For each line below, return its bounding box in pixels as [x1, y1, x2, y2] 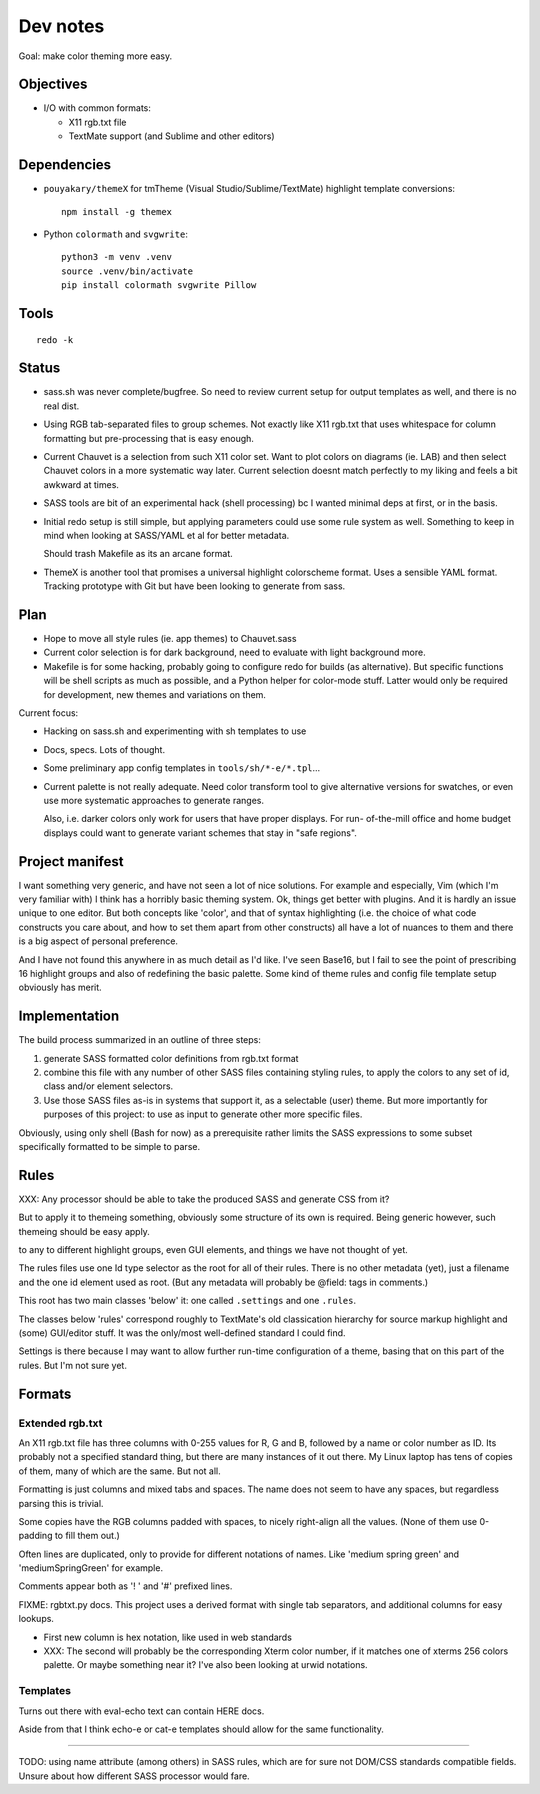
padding [18, 1530, 53, 1542]
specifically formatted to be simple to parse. [18, 1140, 200, 1152]
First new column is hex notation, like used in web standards [43, 1631, 292, 1643]
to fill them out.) [54, 1530, 120, 1542]
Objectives [18, 76, 88, 93]
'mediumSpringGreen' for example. [18, 1562, 164, 1574]
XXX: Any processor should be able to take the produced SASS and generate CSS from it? [18, 1193, 390, 1205]
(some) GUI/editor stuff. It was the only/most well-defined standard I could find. [18, 1327, 346, 1339]
